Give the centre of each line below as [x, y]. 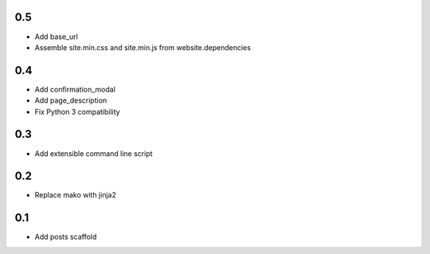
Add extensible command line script [94, 153]
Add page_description [71, 100]
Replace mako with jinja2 [76, 195]
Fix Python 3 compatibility [77, 111]
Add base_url [57, 37]
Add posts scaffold [66, 237]
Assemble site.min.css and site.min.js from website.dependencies [143, 47]
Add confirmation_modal [75, 89]
